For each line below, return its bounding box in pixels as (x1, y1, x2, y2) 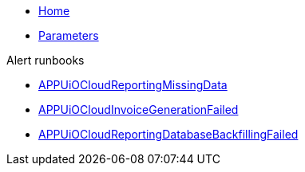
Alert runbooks (6, 53, 85, 67)
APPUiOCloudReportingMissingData (38, 78, 228, 92)
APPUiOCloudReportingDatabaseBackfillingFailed (38, 127, 299, 141)
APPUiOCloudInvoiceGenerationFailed (38, 103, 239, 116)
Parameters (38, 29, 99, 42)
